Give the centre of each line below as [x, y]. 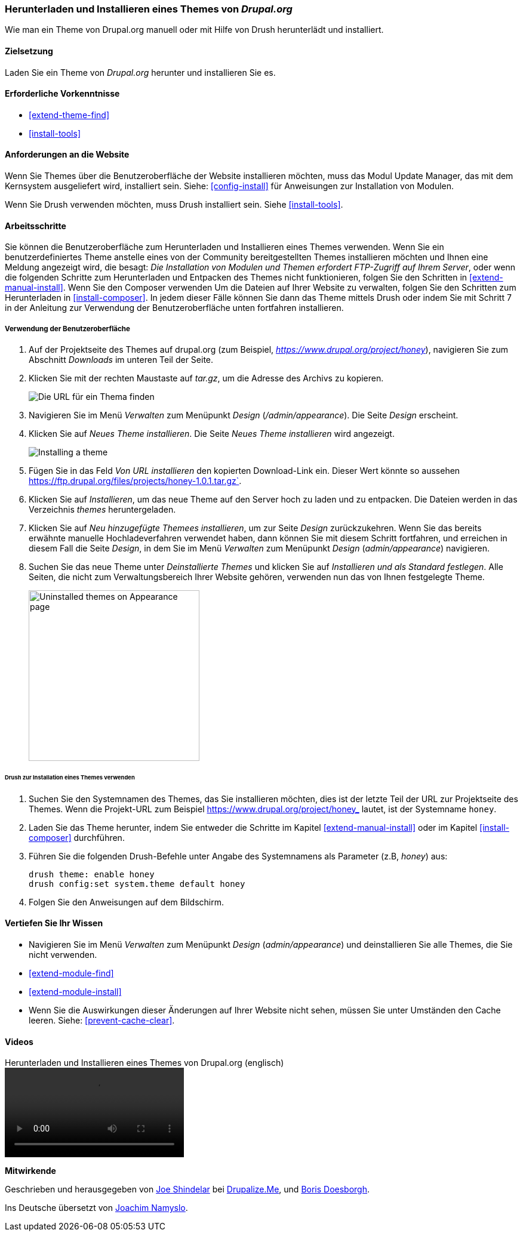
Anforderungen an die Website [67, 155]
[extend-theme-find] [69, 115]
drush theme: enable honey [92, 874]
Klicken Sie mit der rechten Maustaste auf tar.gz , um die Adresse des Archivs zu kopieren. [206, 378]
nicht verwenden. [63, 954]
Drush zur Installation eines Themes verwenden [70, 777]
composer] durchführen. [77, 837]
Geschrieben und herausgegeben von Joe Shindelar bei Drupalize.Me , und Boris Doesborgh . [187, 1189]
